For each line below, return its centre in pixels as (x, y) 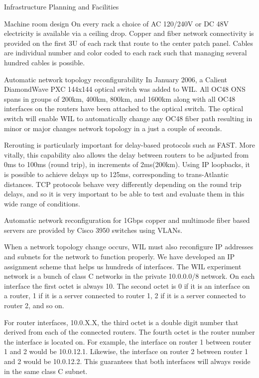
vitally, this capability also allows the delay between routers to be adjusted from (127, 154)
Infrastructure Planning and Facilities (62, 6)
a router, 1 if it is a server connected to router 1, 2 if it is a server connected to (125, 295)
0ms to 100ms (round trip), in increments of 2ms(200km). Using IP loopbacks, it (127, 164)
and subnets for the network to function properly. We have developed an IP (119, 257)
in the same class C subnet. (46, 371)
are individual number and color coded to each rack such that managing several (126, 53)
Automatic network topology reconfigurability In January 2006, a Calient (116, 79)
